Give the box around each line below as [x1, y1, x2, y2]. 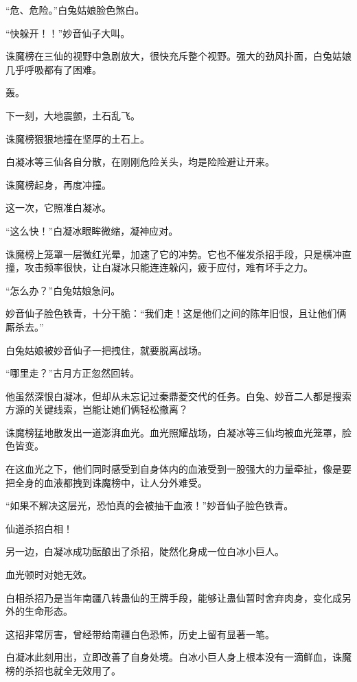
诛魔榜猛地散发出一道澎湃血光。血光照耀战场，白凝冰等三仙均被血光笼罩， [5, 425, 342, 439]
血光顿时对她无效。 [5, 567, 92, 582]
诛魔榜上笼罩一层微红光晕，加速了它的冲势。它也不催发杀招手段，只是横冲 [5, 246, 342, 261]
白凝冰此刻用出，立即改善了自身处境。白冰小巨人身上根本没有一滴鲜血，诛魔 [5, 650, 352, 664]
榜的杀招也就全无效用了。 [5, 663, 121, 677]
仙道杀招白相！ [5, 521, 73, 535]
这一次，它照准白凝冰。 [5, 200, 111, 215]
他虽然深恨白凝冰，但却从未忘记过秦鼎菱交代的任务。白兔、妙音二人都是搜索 [5, 388, 352, 403]
